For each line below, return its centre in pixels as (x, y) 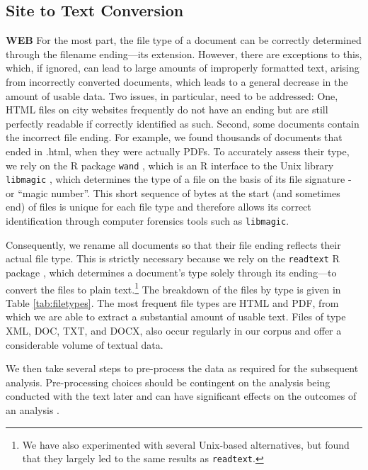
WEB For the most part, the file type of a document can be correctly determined (184, 40)
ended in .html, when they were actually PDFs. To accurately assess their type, (178, 151)
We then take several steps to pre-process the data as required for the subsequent (182, 368)
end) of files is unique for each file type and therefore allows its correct (159, 207)
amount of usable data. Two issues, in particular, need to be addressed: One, (172, 95)
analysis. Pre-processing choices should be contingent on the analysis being (168, 382)
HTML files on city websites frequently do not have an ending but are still (167, 110)
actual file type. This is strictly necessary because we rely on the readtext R (173, 258)
